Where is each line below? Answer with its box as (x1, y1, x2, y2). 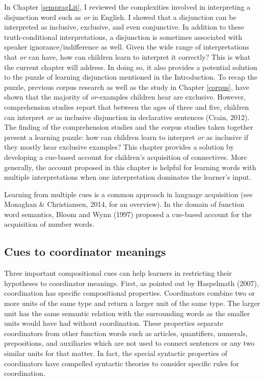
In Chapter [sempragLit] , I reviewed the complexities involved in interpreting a (4, 2, 251, 12)
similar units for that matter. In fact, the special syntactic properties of (4, 348, 227, 359)
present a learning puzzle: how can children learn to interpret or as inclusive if (4, 131, 249, 142)
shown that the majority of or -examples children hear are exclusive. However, (4, 91, 246, 102)
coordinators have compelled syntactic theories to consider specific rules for (4, 358, 239, 368)
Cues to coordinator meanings (4, 244, 166, 259)
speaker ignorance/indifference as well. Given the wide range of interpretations (4, 41, 249, 52)
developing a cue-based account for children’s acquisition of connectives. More (4, 151, 247, 162)
